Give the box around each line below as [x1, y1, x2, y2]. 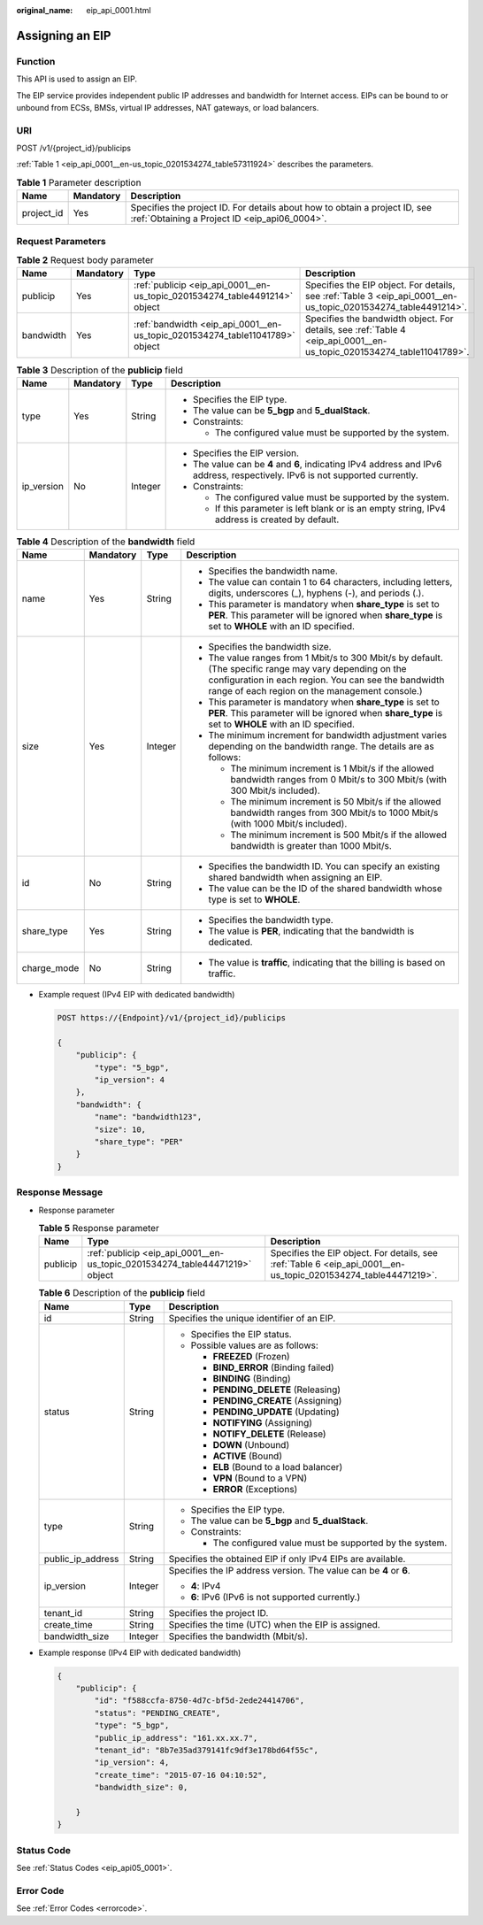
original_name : [16, 5, 73, 15]
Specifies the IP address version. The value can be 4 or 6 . [168, 1564, 410, 1576]
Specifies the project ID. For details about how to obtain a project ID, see [130, 202, 433, 214]
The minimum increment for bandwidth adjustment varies [208, 729, 447, 742]
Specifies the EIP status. [190, 1328, 292, 1340]
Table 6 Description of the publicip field [38, 1287, 205, 1299]
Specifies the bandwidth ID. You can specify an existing [208, 860, 441, 873]
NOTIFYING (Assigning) [212, 1416, 313, 1428]
